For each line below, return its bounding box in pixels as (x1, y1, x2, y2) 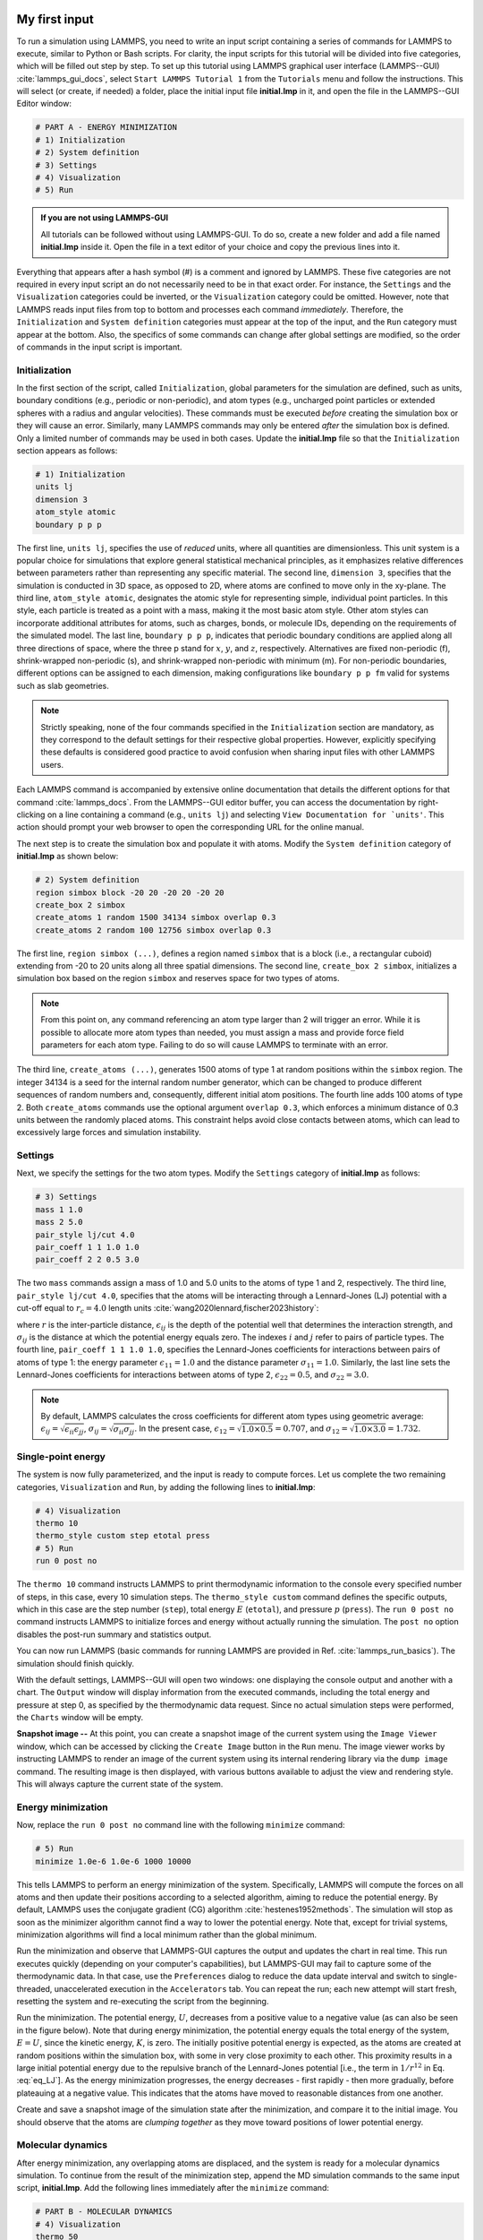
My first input (16, 12, 94, 27)
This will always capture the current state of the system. (16, 1779, 224, 1789)
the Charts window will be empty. (16, 1712, 144, 1723)
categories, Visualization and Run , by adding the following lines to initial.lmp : (16, 1481, 316, 1492)
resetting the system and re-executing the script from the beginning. (16, 1996, 269, 2007)
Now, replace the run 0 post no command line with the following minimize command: (16, 1820, 345, 1831)
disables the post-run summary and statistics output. (16, 1629, 212, 1640)
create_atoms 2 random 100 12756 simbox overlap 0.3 (35, 925, 272, 935)
